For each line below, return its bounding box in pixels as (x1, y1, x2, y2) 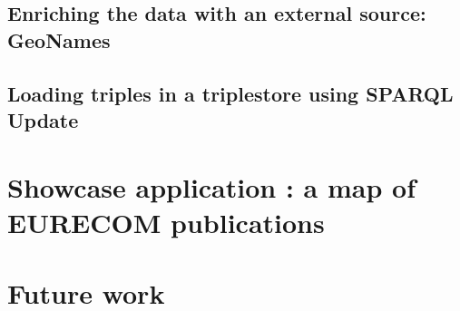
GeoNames (7, 25, 111, 53)
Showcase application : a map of (7, 168, 416, 205)
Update (7, 105, 79, 133)
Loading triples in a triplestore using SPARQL (7, 79, 454, 107)
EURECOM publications (7, 203, 325, 240)
